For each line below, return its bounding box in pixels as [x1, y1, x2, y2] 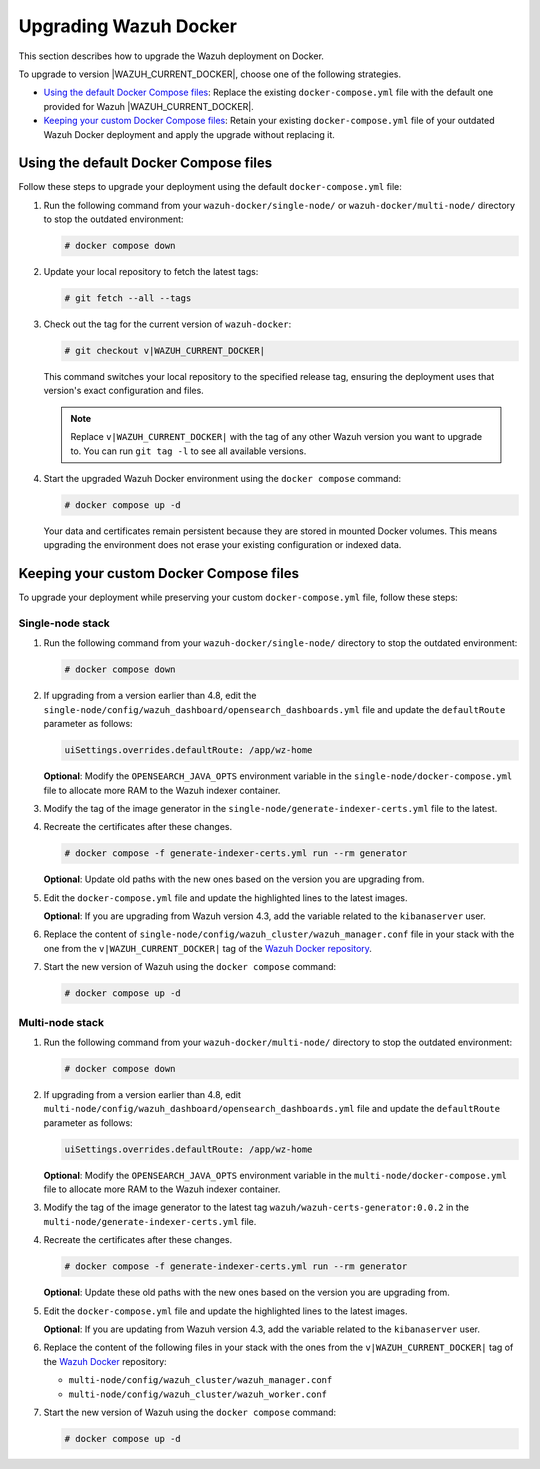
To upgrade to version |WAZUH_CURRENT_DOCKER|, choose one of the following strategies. [18, 68, 402, 80]
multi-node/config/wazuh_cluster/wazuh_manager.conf [68, 1375, 333, 1386]
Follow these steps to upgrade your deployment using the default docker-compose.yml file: [18, 181, 402, 193]
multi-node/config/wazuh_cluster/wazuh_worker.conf [68, 1388, 328, 1400]
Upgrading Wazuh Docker [18, 15, 237, 37]
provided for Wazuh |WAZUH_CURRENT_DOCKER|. [43, 100, 254, 112]
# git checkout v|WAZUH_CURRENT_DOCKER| [64, 345, 265, 357]
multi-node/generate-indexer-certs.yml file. [43, 1215, 257, 1227]
